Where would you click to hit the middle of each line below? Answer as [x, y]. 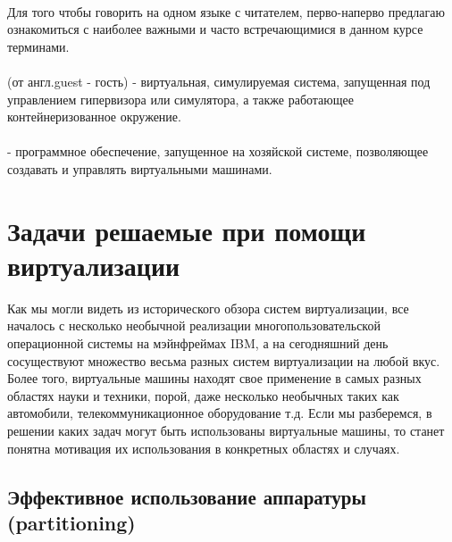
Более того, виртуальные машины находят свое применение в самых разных [214, 378]
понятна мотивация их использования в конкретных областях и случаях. [204, 448]
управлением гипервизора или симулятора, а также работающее [180, 99]
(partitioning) [71, 522]
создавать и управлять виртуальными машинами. [140, 168]
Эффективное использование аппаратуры [187, 496]
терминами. [38, 46]
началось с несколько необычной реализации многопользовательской [194, 325]
